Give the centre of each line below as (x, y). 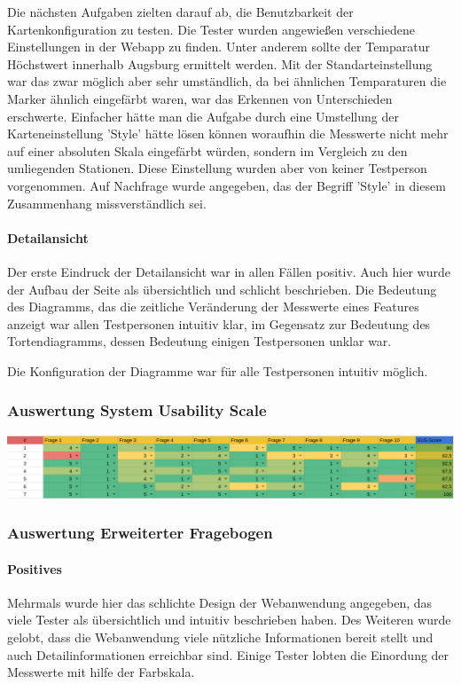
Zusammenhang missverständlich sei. (107, 203)
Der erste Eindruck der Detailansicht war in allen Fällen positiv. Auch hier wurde (229, 271)
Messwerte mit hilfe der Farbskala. (101, 672)
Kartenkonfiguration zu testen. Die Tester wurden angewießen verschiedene (211, 29)
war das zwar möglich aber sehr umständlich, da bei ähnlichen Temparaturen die (227, 81)
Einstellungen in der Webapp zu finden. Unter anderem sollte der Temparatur (219, 47)
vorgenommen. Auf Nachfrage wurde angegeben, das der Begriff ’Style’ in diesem (227, 185)
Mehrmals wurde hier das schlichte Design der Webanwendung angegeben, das (220, 602)
